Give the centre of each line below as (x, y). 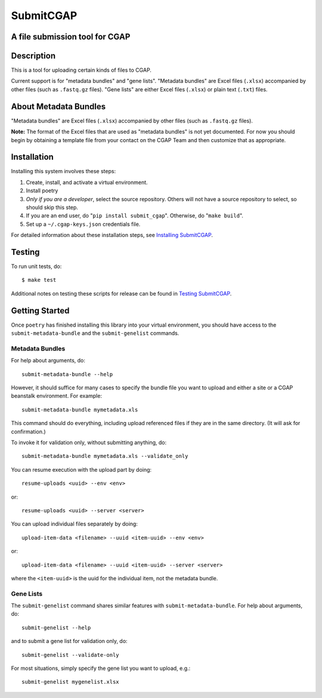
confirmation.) (28, 431)
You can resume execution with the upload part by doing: (81, 469)
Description (33, 56)
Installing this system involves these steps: (64, 171)
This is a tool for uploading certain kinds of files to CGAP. (81, 70)
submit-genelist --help (56, 628)
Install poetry (42, 190)
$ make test (39, 280)
